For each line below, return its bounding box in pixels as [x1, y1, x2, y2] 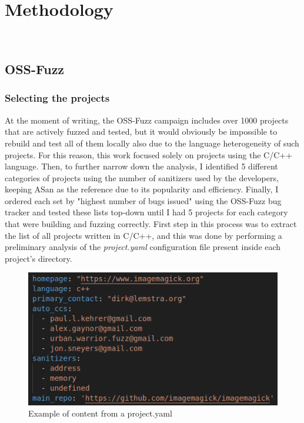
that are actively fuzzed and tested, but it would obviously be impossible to [5, 125, 278, 138]
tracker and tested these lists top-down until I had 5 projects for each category [5, 206, 288, 218]
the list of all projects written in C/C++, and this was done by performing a [5, 229, 282, 241]
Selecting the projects [5, 91, 110, 105]
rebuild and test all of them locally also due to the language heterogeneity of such [5, 136, 299, 149]
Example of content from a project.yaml [28, 407, 172, 419]
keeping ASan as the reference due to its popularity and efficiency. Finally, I [5, 183, 279, 195]
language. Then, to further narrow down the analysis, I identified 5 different [5, 160, 278, 172]
